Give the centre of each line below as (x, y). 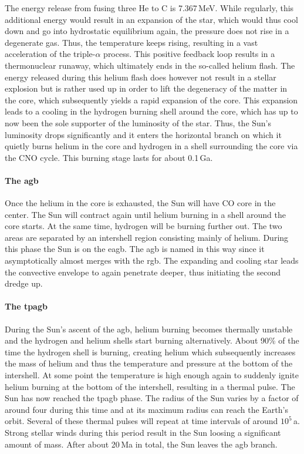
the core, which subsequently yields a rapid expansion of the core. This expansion (151, 100)
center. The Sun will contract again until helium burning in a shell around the (146, 214)
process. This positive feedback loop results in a (189, 54)
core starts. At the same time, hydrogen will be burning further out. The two (143, 226)
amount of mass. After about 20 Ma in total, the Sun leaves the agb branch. (141, 444)
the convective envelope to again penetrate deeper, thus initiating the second (143, 272)
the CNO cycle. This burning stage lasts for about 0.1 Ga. (109, 157)
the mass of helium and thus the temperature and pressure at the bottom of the (149, 363)
